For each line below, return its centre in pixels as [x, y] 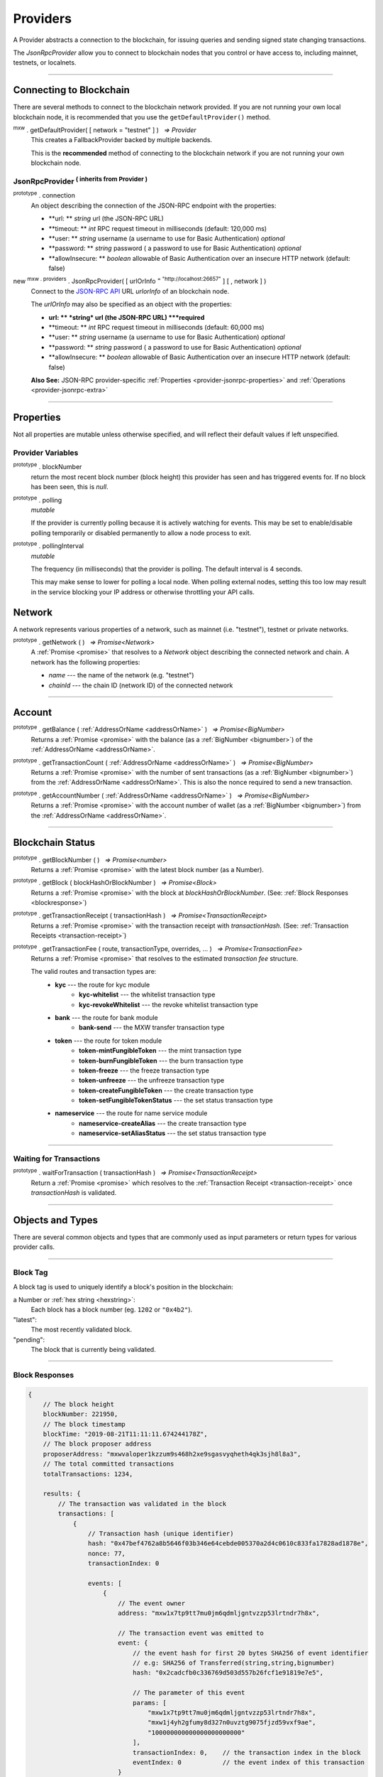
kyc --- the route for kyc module [102, 984]
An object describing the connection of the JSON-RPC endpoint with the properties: [154, 205]
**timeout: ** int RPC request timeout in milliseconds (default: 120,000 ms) [158, 228]
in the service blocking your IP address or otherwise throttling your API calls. [143, 592]
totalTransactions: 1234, [88, 1474]
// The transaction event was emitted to [190, 1633]
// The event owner [151, 1603]
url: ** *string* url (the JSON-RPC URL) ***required [127, 317]
